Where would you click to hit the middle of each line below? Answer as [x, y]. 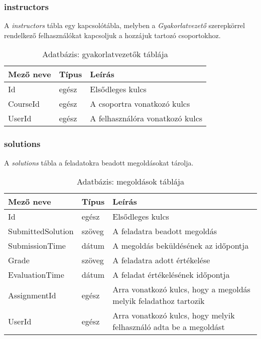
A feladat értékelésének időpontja [171, 275]
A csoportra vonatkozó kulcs [140, 104]
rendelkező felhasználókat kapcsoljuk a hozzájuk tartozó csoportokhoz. [112, 35]
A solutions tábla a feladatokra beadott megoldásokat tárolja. [99, 162]
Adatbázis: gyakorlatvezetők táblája [105, 54]
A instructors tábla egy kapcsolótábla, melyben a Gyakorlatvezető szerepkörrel [124, 25]
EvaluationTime [36, 275]
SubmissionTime [37, 246]
